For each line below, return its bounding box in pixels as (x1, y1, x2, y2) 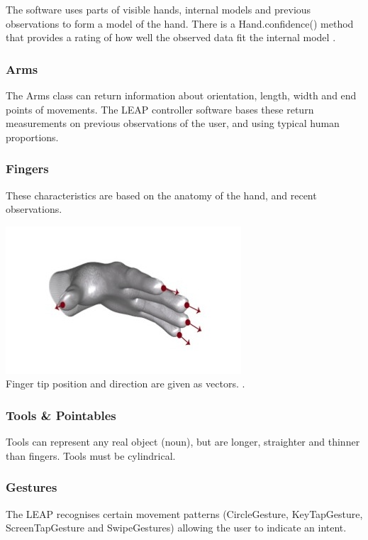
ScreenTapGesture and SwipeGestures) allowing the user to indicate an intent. (6, 520, 347, 535)
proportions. (6, 129, 59, 144)
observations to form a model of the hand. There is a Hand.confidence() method (6, 16, 354, 31)
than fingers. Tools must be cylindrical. (6, 448, 176, 463)
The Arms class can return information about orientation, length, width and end (6, 88, 357, 102)
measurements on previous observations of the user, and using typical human (6, 116, 340, 131)
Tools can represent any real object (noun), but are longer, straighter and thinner (6, 434, 360, 449)
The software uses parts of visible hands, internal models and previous (6, 2, 311, 16)
